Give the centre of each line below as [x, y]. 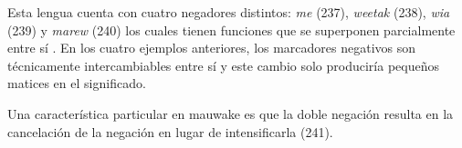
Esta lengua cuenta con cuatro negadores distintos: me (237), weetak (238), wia [229, 12]
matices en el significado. [77, 83]
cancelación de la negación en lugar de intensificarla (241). [170, 131]
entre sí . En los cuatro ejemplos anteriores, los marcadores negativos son [212, 48]
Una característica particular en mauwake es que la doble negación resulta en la [231, 113]
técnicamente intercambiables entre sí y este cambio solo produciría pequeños [223, 65]
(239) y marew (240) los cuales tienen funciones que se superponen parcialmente [231, 30]
